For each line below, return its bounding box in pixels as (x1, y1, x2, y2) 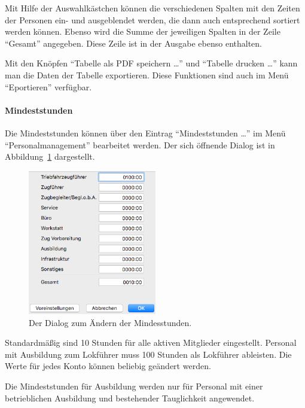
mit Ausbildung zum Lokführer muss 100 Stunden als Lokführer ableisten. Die (5, 348, 292, 360)
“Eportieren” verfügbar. (5, 80, 92, 93)
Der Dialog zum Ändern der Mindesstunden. (29, 316, 192, 328)
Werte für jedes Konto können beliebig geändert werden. (5, 360, 211, 372)
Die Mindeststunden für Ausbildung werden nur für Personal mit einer (5, 379, 263, 392)
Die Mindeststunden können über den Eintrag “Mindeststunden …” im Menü (5, 126, 286, 139)
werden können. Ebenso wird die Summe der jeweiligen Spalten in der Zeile (5, 25, 280, 38)
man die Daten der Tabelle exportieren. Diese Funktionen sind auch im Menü (5, 68, 289, 81)
